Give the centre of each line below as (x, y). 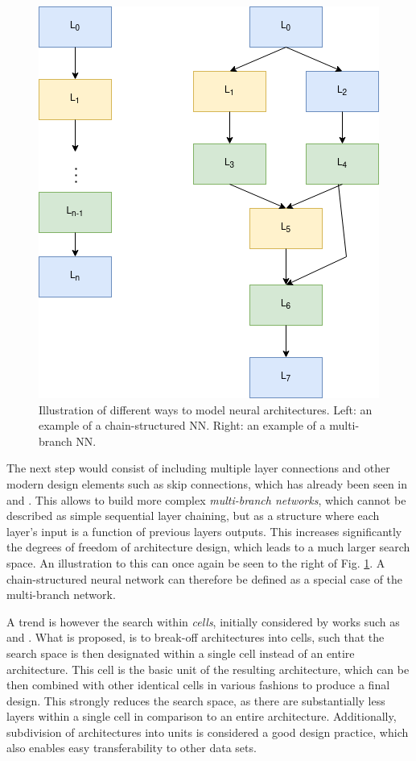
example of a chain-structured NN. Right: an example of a (182, 425)
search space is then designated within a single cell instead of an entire (181, 653)
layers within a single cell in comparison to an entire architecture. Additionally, (202, 716)
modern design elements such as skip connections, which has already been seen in (207, 483)
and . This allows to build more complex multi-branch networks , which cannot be (206, 499)
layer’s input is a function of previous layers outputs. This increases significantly (204, 531)
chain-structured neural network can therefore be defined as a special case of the (205, 578)
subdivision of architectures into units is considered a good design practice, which (208, 732)
